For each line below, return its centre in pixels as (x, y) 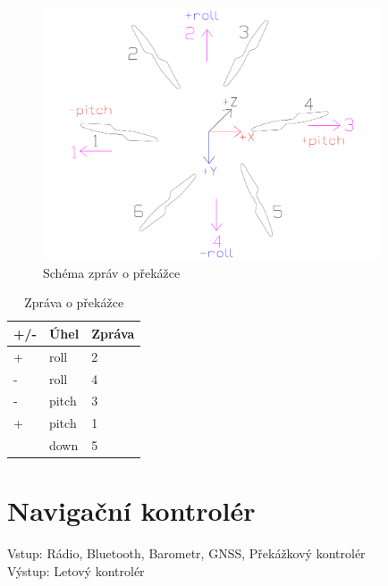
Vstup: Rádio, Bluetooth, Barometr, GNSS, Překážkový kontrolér (186, 553)
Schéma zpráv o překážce (112, 272)
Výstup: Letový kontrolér (76, 570)
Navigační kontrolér (131, 511)
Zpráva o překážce (74, 302)
